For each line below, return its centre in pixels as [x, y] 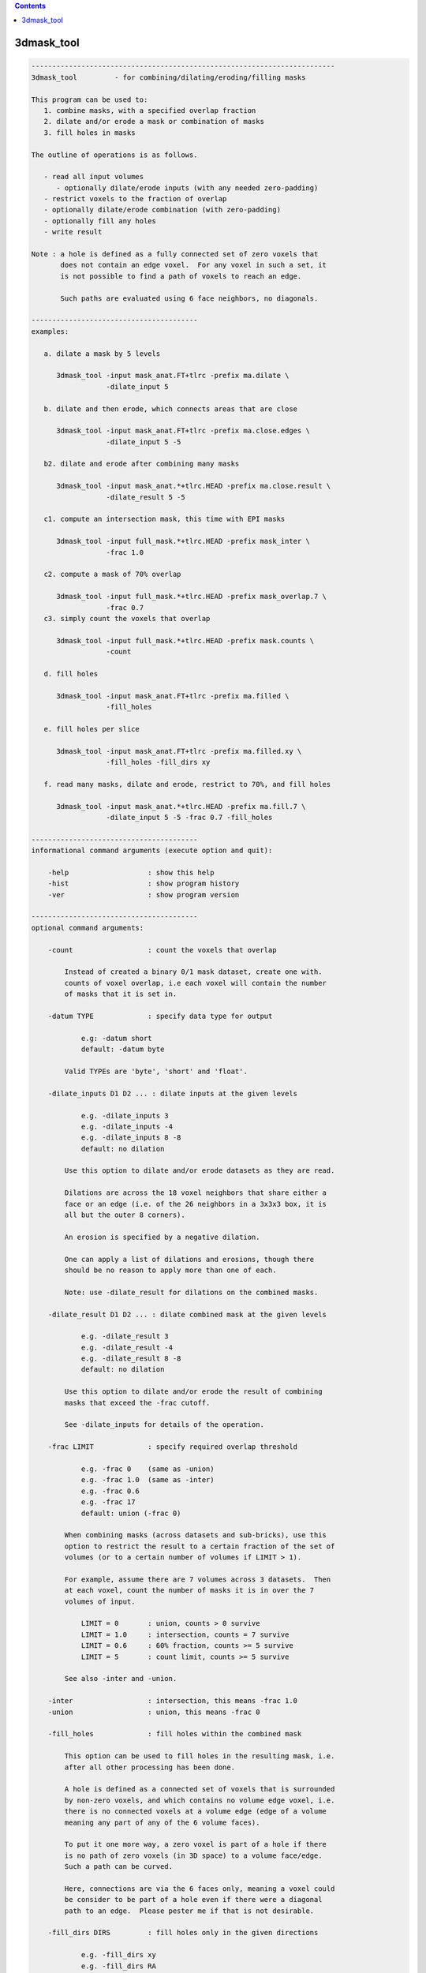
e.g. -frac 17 [108, 1502]
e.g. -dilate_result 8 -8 [131, 1359]
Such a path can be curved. [119, 1867]
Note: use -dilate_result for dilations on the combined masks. [191, 1292]
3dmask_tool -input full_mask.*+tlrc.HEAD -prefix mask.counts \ [185, 640]
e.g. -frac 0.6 [110, 1491]
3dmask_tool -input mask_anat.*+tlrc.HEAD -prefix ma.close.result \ [194, 486]
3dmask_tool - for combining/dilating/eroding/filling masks [168, 77]
